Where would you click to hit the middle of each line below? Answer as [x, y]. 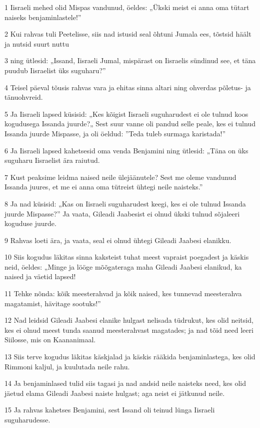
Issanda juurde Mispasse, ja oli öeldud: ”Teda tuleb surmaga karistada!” [115, 133]
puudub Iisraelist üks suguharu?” [55, 70]
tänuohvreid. [24, 97]
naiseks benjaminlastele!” [43, 17]
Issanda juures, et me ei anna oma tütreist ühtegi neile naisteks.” [104, 187]
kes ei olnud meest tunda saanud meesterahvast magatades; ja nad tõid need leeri [129, 330]
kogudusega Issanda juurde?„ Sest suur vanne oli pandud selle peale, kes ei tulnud [130, 124]
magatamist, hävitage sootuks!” [53, 303]
